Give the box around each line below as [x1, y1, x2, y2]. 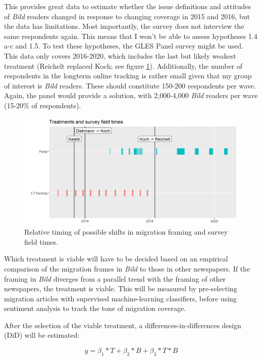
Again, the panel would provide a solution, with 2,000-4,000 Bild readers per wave [4, 90, 258, 101]
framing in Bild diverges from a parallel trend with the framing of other [4, 273, 226, 284]
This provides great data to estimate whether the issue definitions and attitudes [4, 1, 251, 11]
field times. [24, 236, 58, 247]
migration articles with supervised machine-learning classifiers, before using [4, 293, 237, 303]
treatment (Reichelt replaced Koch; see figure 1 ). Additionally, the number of [4, 60, 243, 71]
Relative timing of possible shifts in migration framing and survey [24, 227, 228, 237]
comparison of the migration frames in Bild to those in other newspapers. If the [4, 263, 250, 274]
